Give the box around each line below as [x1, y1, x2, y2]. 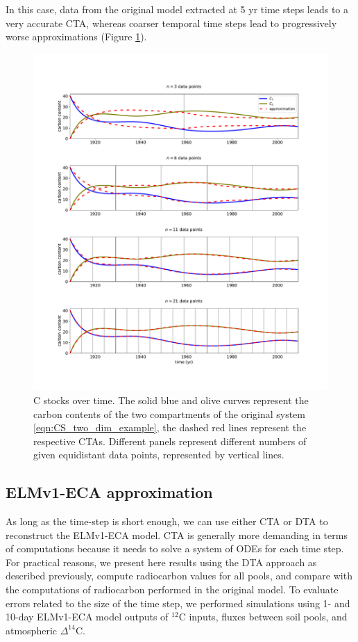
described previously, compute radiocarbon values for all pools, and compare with [6, 568, 352, 583]
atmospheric [6, 623, 58, 637]
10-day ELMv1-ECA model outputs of [6, 609, 169, 624]
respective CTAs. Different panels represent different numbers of [33, 433, 307, 448]
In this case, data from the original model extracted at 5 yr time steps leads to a [6, 2, 348, 16]
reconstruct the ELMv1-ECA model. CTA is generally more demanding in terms [6, 527, 348, 542]
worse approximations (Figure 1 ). [6, 29, 147, 44]
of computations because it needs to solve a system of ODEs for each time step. [6, 541, 344, 556]
